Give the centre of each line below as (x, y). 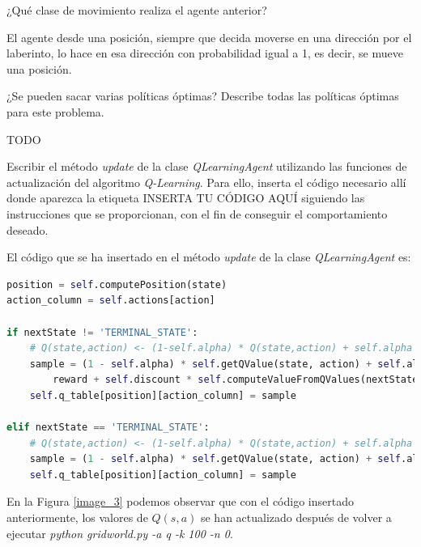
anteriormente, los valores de (77, 517)
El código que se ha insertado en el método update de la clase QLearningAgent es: (209, 257)
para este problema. (55, 111)
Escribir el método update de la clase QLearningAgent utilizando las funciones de (207, 166)
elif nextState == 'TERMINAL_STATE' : (108, 428)
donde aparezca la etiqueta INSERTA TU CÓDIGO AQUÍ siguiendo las (186, 198)
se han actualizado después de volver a (296, 517)
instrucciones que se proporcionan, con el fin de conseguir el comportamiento (197, 213)
